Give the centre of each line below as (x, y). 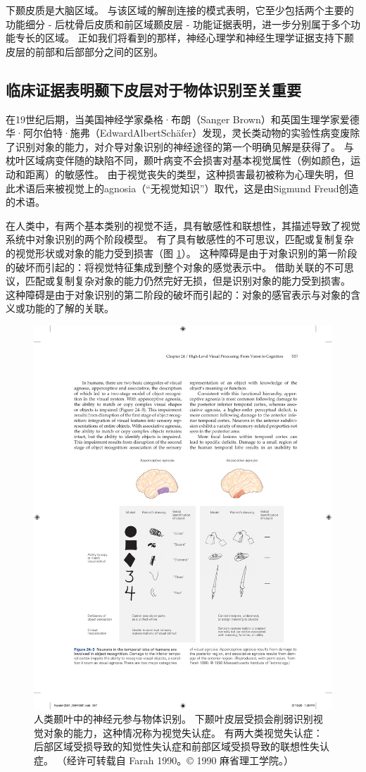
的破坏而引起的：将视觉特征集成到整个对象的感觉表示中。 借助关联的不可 (175, 267)
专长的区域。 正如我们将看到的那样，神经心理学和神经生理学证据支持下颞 (184, 38)
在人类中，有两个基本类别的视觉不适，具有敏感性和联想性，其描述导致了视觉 (183, 225)
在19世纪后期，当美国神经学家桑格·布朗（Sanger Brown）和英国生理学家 (173, 119)
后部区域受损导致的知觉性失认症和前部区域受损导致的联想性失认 (182, 746)
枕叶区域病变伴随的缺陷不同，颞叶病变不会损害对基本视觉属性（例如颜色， (178, 160)
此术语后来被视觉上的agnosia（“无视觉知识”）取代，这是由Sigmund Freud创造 (182, 188)
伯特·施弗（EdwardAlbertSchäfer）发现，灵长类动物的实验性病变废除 (201, 133)
